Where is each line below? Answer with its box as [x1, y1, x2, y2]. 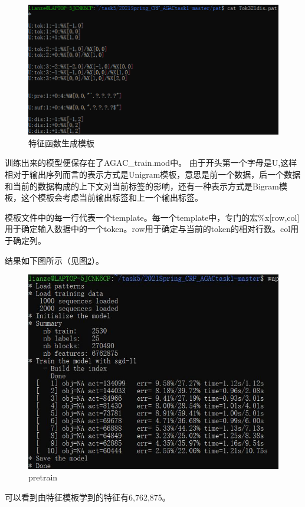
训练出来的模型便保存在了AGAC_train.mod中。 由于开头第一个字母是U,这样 [5, 156, 297, 169]
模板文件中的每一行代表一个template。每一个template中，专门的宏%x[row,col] [5, 211, 300, 223]
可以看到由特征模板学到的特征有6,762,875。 [5, 490, 170, 503]
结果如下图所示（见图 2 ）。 [5, 254, 104, 266]
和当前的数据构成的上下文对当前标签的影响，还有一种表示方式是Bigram [5, 179, 279, 192]
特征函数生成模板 [28, 136, 94, 149]
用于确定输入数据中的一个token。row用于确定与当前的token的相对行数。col [5, 223, 291, 235]
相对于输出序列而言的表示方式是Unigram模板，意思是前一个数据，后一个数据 [5, 168, 301, 180]
